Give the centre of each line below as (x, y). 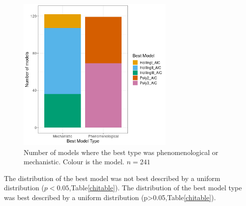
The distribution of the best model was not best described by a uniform (112, 178)
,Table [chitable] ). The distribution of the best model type (155, 188)
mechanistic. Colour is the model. (74, 162)
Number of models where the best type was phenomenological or (121, 152)
